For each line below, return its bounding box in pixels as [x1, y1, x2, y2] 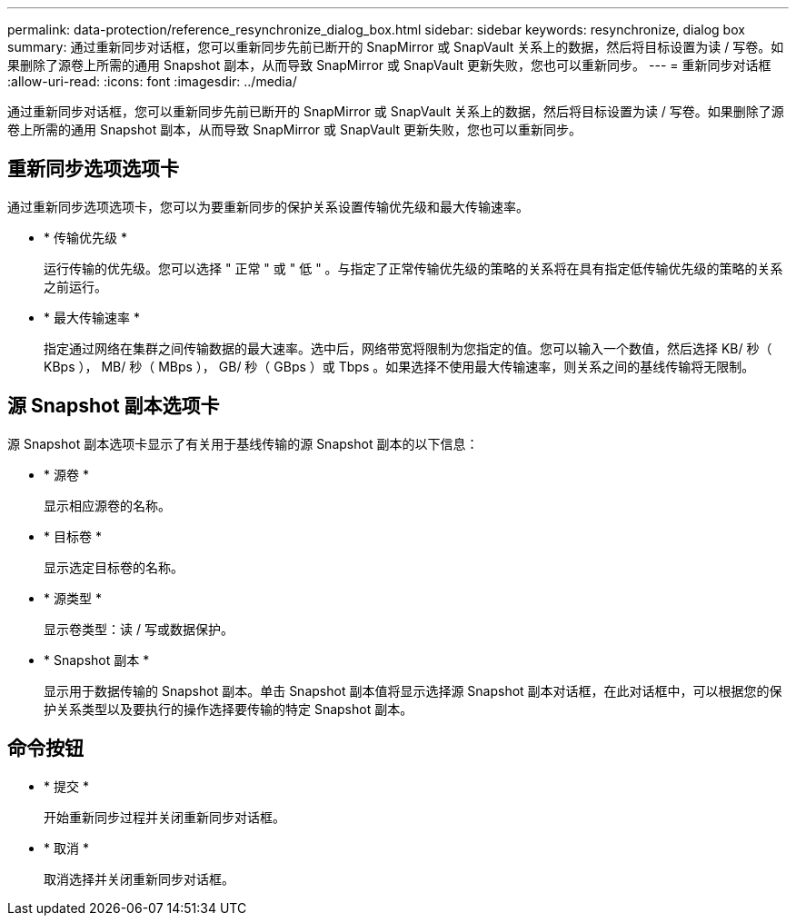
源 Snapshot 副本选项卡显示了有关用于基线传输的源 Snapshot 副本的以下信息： [7, 435, 479, 452]
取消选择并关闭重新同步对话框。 [44, 870, 234, 887]
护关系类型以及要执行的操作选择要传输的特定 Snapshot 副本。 [44, 700, 413, 717]
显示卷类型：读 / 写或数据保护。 [44, 620, 234, 637]
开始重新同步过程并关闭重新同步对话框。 [44, 809, 285, 825]
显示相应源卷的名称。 [44, 497, 171, 513]
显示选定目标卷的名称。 [44, 559, 184, 575]
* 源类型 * [44, 590, 102, 606]
